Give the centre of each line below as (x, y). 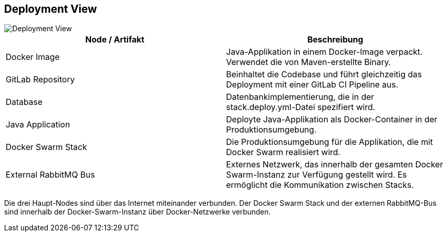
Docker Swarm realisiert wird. (283, 152)
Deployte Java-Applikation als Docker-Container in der (332, 120)
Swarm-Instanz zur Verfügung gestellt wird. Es (316, 175)
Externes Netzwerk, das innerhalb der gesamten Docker (335, 165)
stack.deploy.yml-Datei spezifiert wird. (301, 107)
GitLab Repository (40, 80)
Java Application (38, 125)
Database (24, 102)
